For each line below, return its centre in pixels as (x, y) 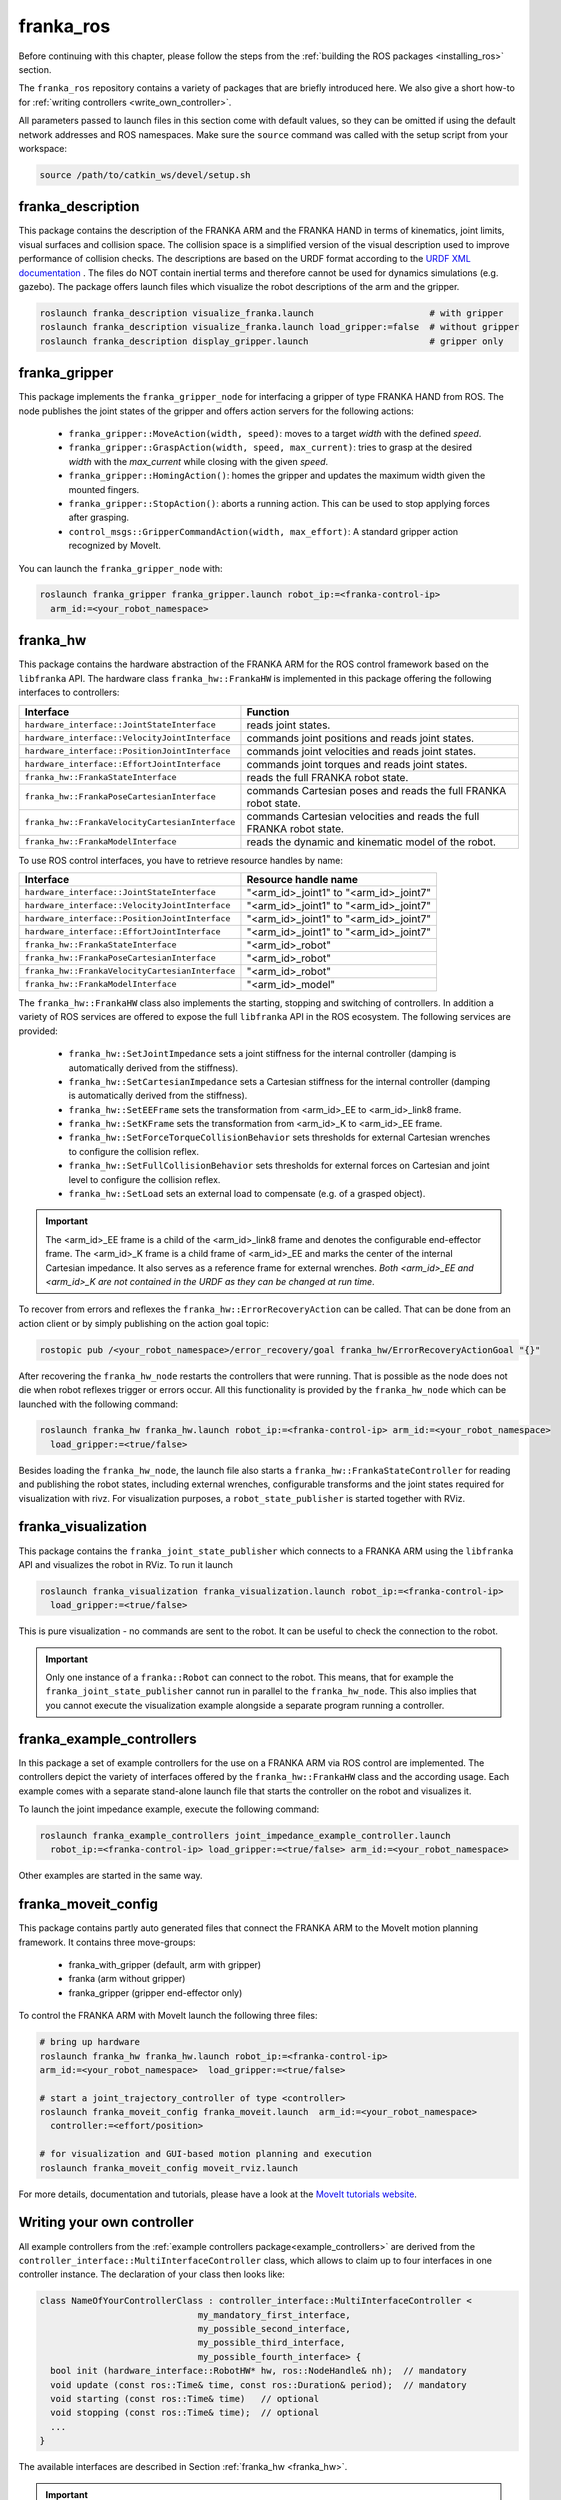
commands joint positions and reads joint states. (360, 738)
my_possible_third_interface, (271, 2343)
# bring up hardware (89, 2042)
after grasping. (99, 517)
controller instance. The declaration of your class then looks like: (151, 2274)
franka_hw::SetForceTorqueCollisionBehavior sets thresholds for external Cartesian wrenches (279, 1137)
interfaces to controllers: (69, 692)
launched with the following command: (98, 1404)
